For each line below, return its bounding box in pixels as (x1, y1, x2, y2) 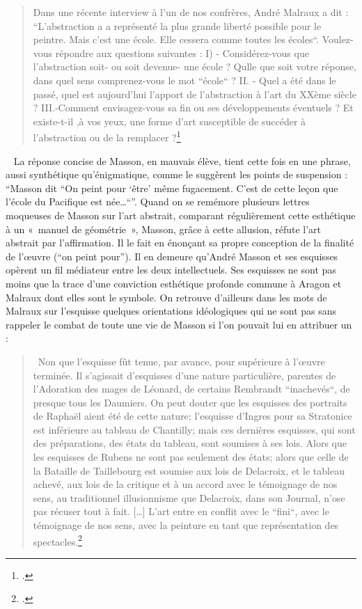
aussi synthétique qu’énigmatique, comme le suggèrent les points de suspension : (6, 167, 348, 182)
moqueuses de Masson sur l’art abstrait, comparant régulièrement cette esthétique (6, 207, 356, 222)
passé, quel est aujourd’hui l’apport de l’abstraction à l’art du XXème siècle (33, 86, 356, 101)
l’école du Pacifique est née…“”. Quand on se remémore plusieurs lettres (6, 194, 310, 209)
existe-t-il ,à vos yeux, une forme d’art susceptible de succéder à (33, 113, 306, 128)
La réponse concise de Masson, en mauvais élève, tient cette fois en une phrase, (13, 153, 351, 168)
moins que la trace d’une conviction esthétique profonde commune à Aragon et (6, 276, 342, 290)
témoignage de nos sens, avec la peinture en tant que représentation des (33, 518, 339, 532)
